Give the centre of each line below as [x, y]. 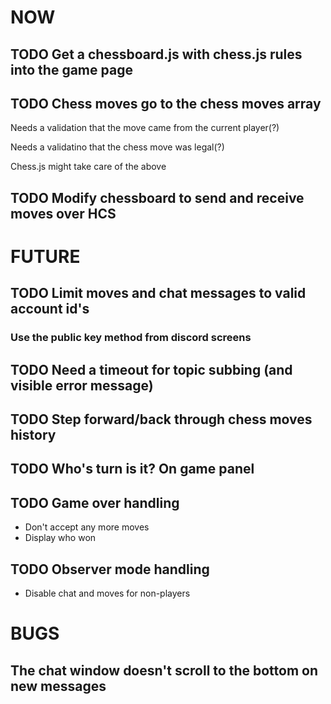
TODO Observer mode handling [110, 569]
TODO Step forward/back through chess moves [161, 419]
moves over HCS [63, 213]
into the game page [71, 69]
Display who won [60, 538]
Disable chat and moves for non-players [107, 593]
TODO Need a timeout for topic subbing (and [151, 369]
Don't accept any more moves [87, 527]
